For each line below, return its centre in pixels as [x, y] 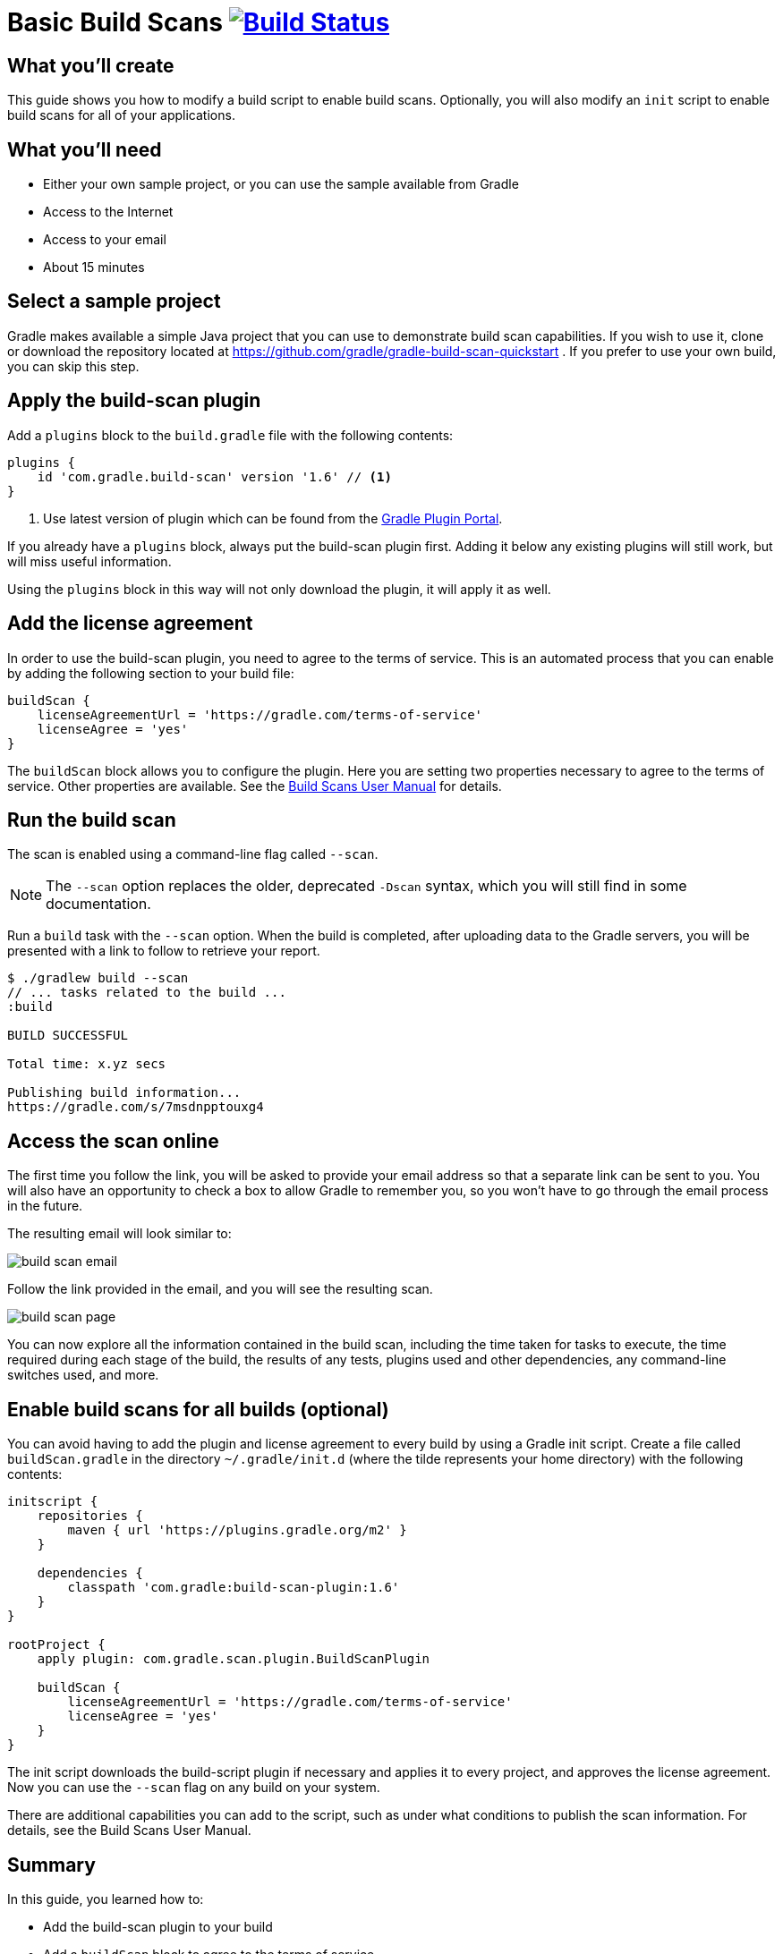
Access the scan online [113, 1141]
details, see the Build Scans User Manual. [129, 1831]
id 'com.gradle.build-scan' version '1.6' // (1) [214, 476]
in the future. [45, 1206]
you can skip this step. [73, 366]
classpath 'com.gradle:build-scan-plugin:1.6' [234, 1588]
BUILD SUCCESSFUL [68, 1036]
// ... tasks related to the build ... [147, 993]
